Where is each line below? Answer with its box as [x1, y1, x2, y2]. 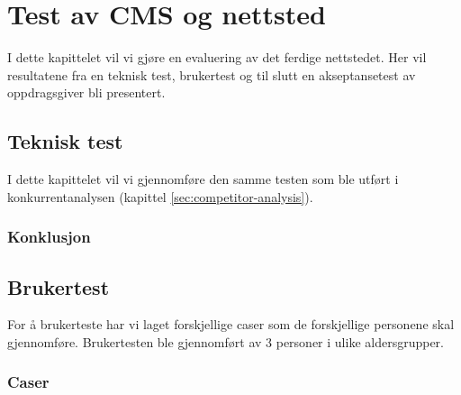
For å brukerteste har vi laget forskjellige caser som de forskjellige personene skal [7, 315, 455, 334]
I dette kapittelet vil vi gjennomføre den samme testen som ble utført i [7, 170, 399, 188]
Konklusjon [7, 225, 91, 248]
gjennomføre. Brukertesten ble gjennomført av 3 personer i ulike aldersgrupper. [7, 332, 444, 351]
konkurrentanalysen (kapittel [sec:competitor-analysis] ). [7, 187, 313, 206]
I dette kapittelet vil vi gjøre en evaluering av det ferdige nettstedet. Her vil [7, 48, 427, 67]
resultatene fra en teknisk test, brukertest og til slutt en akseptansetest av [7, 65, 416, 84]
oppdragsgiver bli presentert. [7, 83, 166, 102]
